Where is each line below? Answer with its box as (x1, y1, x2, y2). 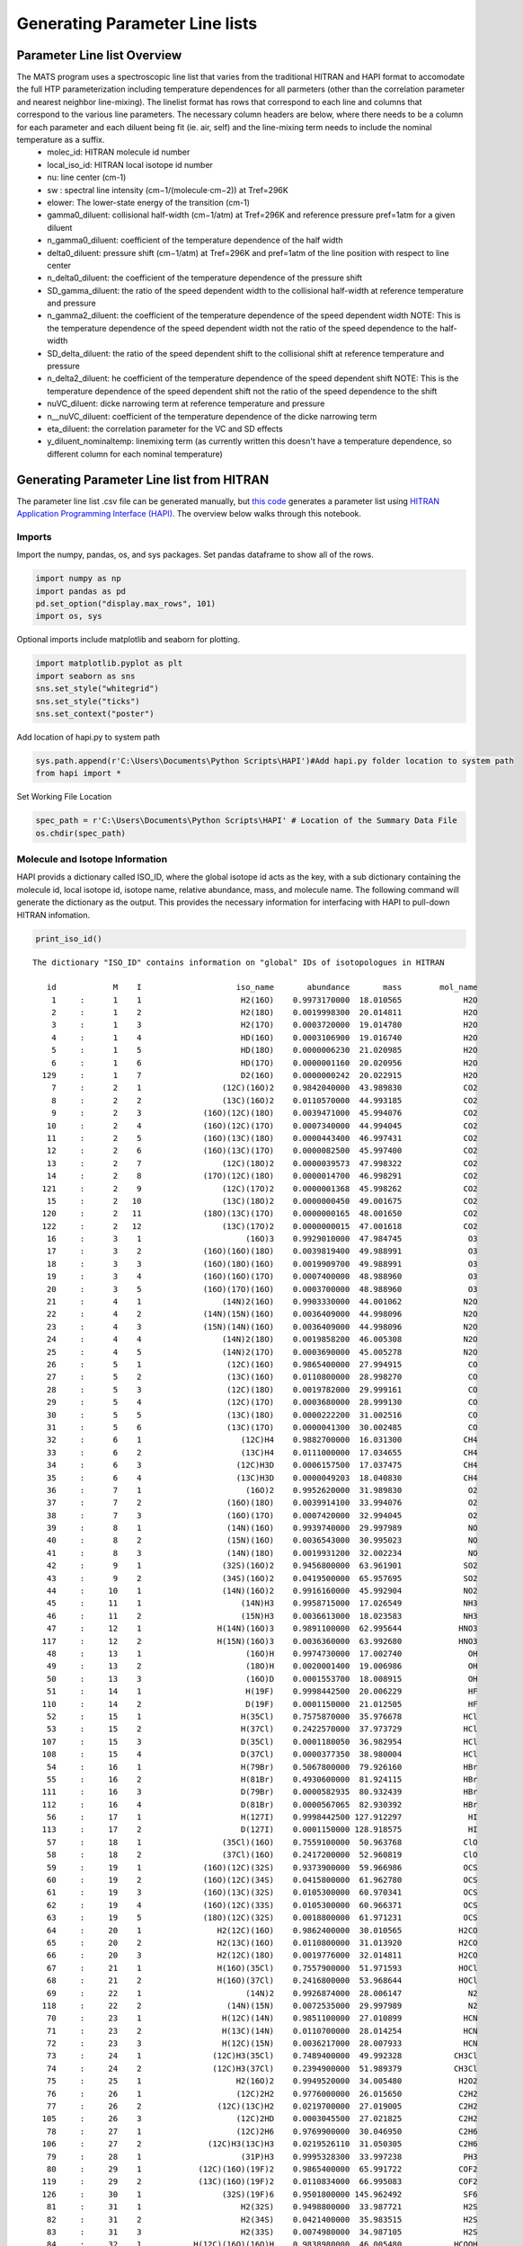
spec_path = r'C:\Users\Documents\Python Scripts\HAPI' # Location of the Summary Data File (35, 816, 457, 826)
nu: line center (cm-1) (47, 172, 127, 183)
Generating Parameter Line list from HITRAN (16, 472, 270, 487)
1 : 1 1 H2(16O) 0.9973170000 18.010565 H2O (50, 995, 478, 1005)
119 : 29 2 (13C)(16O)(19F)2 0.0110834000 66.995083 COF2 (41, 2177, 478, 2187)
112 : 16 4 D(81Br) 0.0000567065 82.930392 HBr (41, 1799, 478, 1809)
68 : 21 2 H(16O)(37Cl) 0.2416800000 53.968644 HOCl (46, 1976, 478, 1985)
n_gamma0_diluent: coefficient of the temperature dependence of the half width (47, 234, 343, 246)
